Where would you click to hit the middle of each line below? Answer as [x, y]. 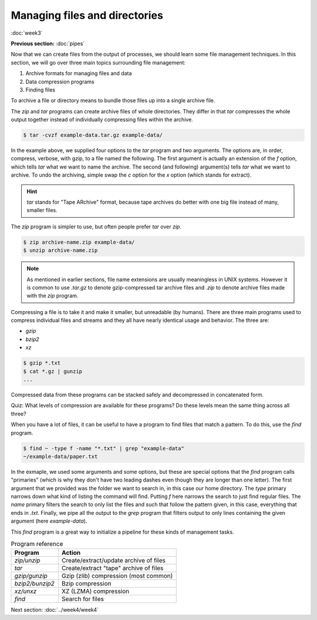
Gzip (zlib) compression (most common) [117, 576]
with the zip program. [53, 296]
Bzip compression [87, 584]
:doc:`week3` [27, 33]
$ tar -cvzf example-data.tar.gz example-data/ [93, 135]
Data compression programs [60, 82]
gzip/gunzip [31, 576]
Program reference [37, 544]
